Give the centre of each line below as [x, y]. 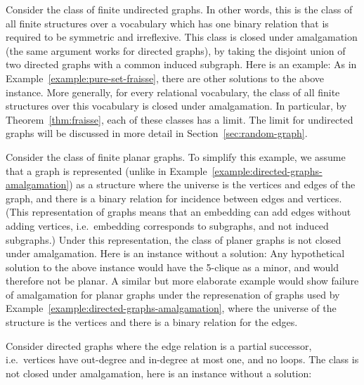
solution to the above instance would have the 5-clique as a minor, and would [172, 267]
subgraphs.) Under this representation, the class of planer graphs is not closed [174, 239]
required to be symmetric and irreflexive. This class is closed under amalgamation [182, 37]
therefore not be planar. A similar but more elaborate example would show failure [182, 281]
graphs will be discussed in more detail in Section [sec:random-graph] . [157, 133]
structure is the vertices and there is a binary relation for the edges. [152, 322]
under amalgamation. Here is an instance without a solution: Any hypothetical [175, 253]
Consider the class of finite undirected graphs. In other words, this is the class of [179, 9]
